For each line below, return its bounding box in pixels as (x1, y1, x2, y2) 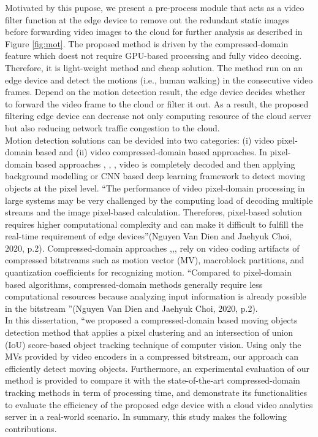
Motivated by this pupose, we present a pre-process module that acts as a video (5, 1, 305, 14)
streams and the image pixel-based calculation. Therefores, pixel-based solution (5, 206, 302, 218)
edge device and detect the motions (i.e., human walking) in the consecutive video (5, 73, 313, 86)
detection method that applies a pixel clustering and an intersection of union (5, 326, 293, 339)
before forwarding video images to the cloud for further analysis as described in (5, 25, 303, 38)
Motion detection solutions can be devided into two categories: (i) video (5, 133, 274, 146)
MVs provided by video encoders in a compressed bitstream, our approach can (5, 350, 298, 363)
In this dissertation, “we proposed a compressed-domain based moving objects (5, 314, 298, 327)
